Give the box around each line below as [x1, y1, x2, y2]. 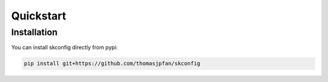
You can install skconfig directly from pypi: [11, 44, 118, 51]
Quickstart [11, 9, 67, 22]
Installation [11, 27, 58, 38]
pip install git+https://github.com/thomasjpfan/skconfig [24, 60, 200, 67]
